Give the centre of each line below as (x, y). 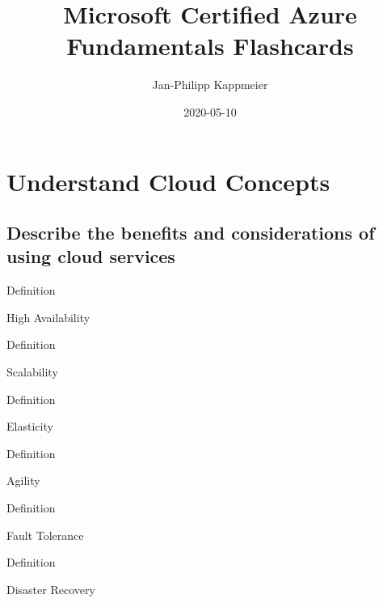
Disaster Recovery (51, 589)
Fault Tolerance (45, 535)
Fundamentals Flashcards (210, 46)
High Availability (48, 317)
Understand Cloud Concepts (168, 181)
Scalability (32, 372)
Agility (23, 480)
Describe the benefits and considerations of (191, 233)
